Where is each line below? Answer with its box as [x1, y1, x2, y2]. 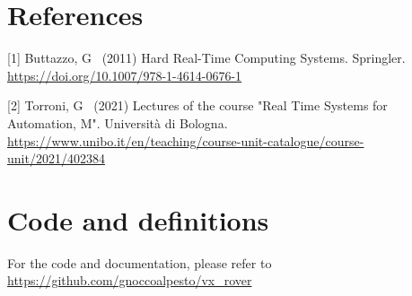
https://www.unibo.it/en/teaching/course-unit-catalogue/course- [7, 131, 364, 150]
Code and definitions [7, 201, 269, 238]
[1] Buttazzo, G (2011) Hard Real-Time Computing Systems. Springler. [7, 48, 406, 67]
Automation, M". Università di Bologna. [7, 113, 228, 132]
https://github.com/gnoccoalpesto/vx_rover [7, 271, 252, 290]
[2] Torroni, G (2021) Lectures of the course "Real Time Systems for [7, 96, 388, 115]
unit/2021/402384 [7, 149, 105, 168]
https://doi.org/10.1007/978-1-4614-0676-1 [7, 65, 242, 84]
